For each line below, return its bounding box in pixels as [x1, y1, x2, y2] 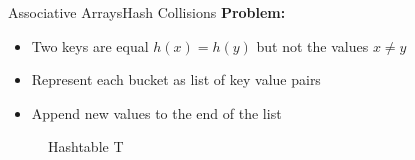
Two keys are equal [31, 35, 149, 56]
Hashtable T [48, 136, 124, 157]
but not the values [256, 35, 369, 56]
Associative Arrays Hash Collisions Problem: [8, 2, 286, 22]
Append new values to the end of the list [31, 102, 282, 123]
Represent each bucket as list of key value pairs [31, 69, 321, 90]
